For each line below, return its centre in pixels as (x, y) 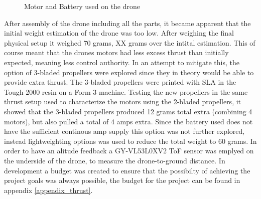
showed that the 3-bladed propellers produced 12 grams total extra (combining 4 (128, 111)
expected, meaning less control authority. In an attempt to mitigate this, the (122, 62)
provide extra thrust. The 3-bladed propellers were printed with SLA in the (120, 82)
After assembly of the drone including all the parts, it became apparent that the (127, 23)
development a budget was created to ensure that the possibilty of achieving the (127, 170)
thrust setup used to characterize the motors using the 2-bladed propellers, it (123, 102)
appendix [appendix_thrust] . (48, 190)
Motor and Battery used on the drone (82, 6)
